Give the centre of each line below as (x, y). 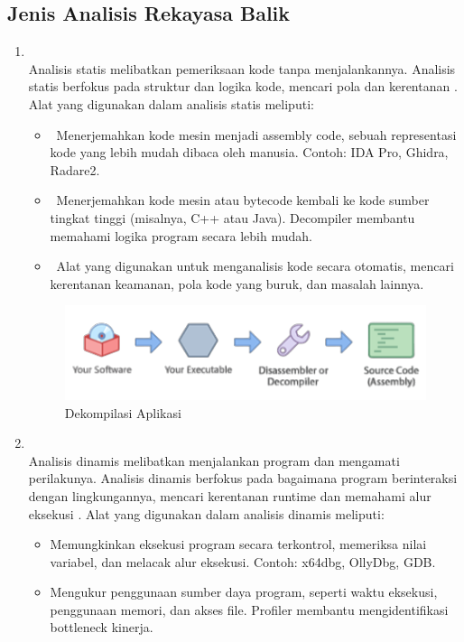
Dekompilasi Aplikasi (123, 412)
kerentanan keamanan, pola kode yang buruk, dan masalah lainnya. (237, 283)
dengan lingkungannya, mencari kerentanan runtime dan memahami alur (230, 495)
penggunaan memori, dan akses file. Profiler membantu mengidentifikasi (249, 609)
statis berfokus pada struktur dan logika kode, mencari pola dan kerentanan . (243, 86)
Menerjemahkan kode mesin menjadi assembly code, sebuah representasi (256, 134)
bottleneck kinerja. (102, 627)
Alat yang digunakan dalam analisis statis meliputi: (171, 103)
